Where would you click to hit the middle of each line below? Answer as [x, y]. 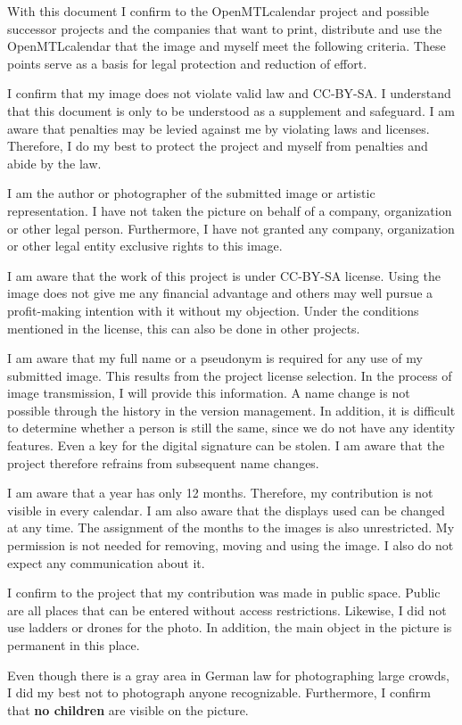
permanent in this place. [74, 645]
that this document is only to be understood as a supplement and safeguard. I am [231, 110]
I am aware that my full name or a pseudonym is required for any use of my [215, 358]
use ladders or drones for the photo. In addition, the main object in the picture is [230, 627]
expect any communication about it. [106, 562]
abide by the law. [54, 163]
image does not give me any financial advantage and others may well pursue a [220, 293]
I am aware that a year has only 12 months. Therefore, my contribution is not [220, 493]
